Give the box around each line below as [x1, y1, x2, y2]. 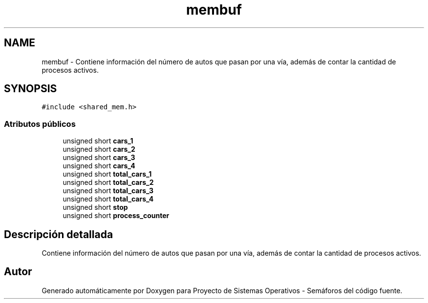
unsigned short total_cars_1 [63, 170, 152, 179]
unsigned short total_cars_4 [63, 195, 154, 203]
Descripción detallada [4, 228, 113, 241]
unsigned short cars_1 [63, 137, 133, 145]
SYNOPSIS [4, 82, 57, 95]
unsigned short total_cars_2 [63, 178, 154, 187]
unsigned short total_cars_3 [63, 186, 154, 195]
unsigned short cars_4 [63, 162, 135, 170]
